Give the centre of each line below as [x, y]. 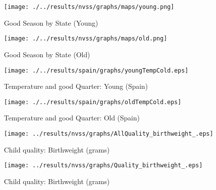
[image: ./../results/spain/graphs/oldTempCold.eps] [93, 102]
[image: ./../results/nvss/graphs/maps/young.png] [89, 7]
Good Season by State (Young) [51, 22]
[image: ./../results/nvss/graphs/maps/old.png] [86, 39]
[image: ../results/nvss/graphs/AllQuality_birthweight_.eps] [109, 134]
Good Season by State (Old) [47, 54]
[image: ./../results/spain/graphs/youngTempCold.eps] [96, 70]
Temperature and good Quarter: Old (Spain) [72, 118]
